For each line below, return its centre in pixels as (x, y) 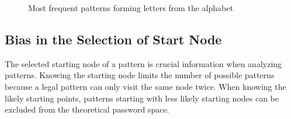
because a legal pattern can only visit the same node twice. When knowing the (145, 86)
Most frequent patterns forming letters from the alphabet (131, 8)
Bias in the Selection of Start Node (113, 39)
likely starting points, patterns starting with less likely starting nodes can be (142, 98)
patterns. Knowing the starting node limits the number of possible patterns (140, 75)
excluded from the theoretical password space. (87, 109)
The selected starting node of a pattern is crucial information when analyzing (143, 63)
